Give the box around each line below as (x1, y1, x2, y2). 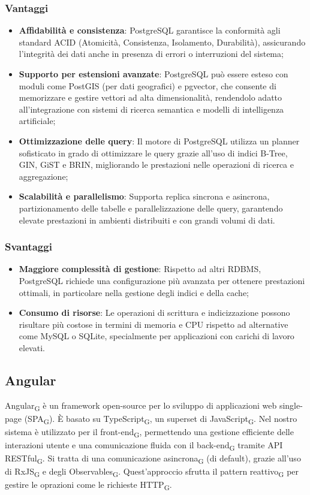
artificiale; (19, 114, 56, 127)
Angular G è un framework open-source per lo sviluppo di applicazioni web (5, 399, 277, 413)
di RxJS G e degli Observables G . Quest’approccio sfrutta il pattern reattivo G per (5, 465, 299, 479)
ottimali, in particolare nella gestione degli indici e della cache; (19, 286, 249, 298)
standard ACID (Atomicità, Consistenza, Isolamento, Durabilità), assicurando (19, 35, 306, 48)
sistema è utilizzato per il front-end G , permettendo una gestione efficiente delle (5, 425, 294, 439)
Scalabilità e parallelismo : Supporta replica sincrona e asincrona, (19, 190, 270, 203)
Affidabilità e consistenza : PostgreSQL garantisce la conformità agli (19, 24, 281, 37)
